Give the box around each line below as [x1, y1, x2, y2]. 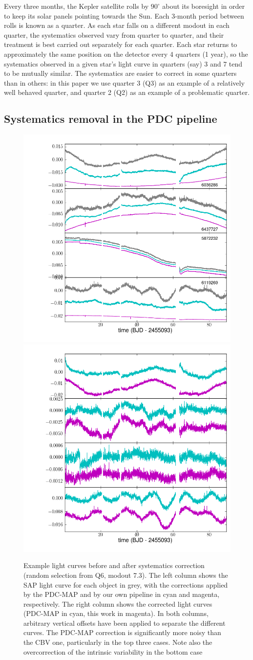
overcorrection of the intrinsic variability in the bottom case [23, 646, 203, 657]
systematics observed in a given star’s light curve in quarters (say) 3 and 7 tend [4, 58, 243, 68]
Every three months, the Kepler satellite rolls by [4, 1, 149, 11]
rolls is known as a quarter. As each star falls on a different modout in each [4, 20, 230, 30]
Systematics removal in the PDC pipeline [4, 111, 217, 126]
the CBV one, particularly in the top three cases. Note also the [23, 637, 212, 647]
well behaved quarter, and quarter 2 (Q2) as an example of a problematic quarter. [4, 87, 250, 97]
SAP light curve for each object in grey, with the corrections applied [23, 579, 228, 590]
